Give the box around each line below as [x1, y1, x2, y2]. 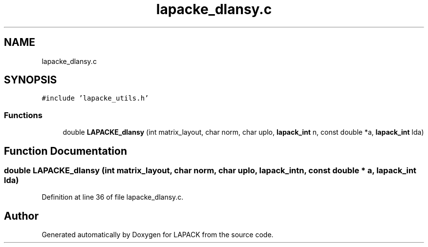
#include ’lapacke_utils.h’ [42, 94, 149, 103]
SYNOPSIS [4, 74, 57, 86]
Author [4, 209, 39, 222]
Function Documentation [4, 144, 127, 157]
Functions [4, 110, 43, 120]
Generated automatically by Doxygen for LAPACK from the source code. [42, 230, 274, 239]
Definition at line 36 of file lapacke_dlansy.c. [42, 193, 184, 202]
